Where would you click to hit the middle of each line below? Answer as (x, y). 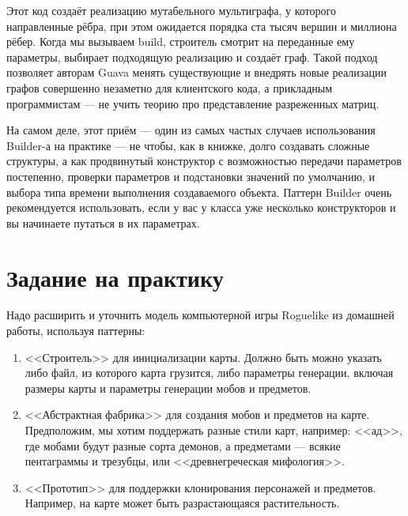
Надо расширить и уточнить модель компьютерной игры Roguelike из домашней (200, 315)
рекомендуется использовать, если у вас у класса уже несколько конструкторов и (201, 207)
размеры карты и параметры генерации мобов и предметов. (168, 388)
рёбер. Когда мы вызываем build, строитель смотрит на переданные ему (181, 41)
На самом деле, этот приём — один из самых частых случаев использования (191, 130)
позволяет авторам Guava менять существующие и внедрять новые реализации (197, 72)
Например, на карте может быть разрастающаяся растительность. (182, 503)
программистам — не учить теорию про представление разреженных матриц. (193, 103)
